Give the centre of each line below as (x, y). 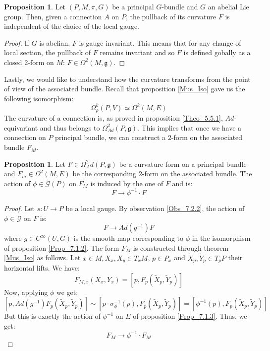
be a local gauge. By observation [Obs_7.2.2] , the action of (155, 208)
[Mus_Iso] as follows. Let (42, 257)
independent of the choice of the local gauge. (72, 26)
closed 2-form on (29, 62)
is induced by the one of (127, 183)
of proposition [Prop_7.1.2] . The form (62, 247)
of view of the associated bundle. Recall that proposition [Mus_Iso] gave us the (125, 89)
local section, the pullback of (48, 52)
